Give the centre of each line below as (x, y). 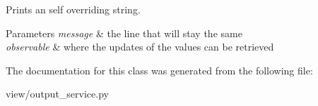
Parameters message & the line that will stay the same (124, 33)
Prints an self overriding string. (73, 9)
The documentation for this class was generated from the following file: (159, 70)
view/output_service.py (57, 94)
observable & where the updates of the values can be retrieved (140, 47)
